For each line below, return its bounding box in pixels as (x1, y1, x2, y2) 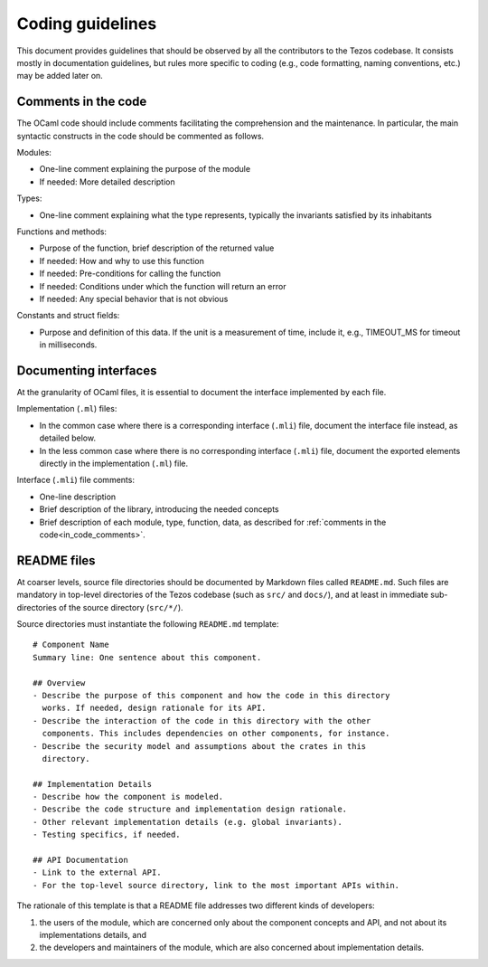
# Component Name (33, 640, 109, 650)
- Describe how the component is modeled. (33, 792, 224, 802)
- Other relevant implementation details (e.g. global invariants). (33, 817, 343, 827)
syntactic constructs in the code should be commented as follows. (16, 130, 265, 141)
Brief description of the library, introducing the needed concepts (39, 504, 279, 515)
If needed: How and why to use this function (39, 255, 205, 266)
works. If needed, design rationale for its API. (42, 703, 267, 714)
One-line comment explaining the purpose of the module (39, 164, 251, 175)
